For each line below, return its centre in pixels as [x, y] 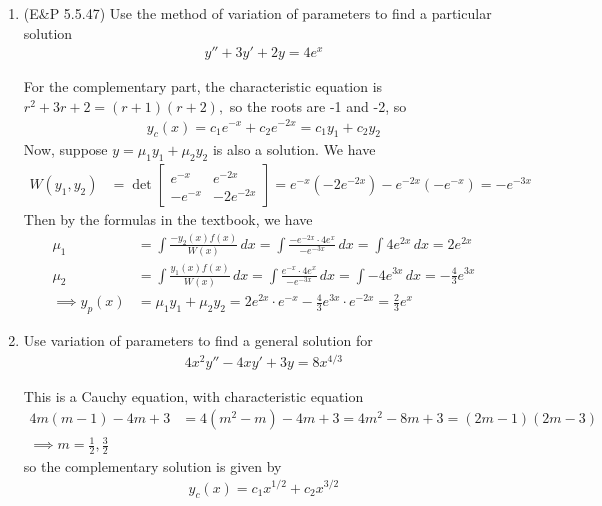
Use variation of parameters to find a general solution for [198, 340]
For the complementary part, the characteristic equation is [203, 86]
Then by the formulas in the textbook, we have [168, 219]
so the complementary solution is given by [152, 465]
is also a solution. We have [294, 149]
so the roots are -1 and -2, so [318, 105]
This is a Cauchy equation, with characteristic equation [193, 395]
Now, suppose [65, 149]
